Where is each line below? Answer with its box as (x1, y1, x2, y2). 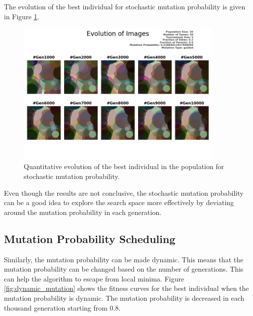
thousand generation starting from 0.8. (4, 302, 121, 313)
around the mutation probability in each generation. (4, 207, 162, 217)
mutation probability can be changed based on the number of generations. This (4, 264, 244, 274)
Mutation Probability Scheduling (4, 231, 176, 246)
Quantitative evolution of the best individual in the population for (24, 161, 224, 172)
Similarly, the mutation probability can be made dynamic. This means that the (4, 254, 244, 264)
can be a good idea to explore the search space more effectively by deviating (4, 197, 234, 208)
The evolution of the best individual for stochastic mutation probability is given (4, 1, 246, 11)
